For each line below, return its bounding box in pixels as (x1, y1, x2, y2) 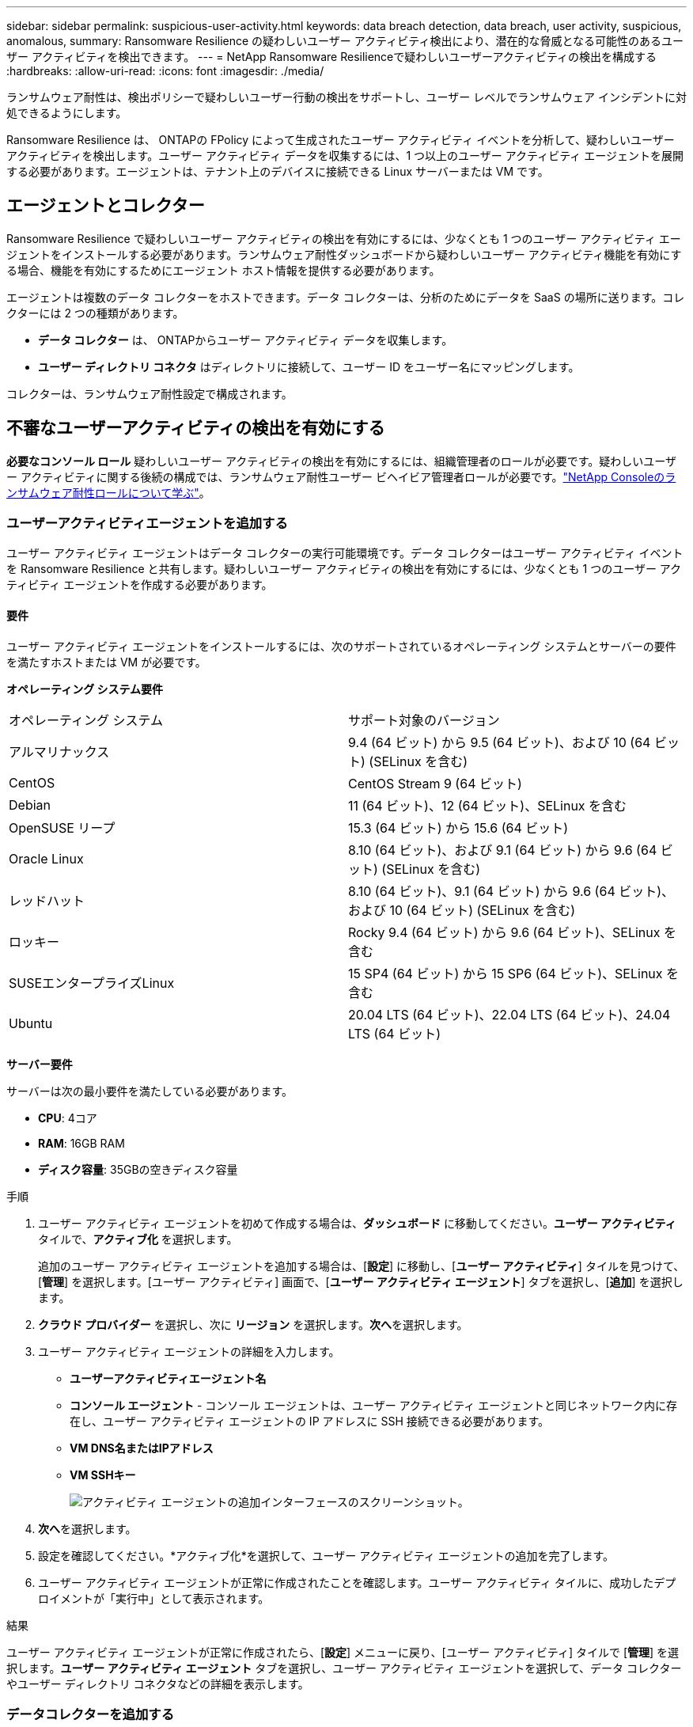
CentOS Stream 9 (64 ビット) (348, 775, 522, 791)
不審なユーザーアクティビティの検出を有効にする (6, 418, 385, 438)
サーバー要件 (6, 1057, 73, 1071)
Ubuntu (9, 1015, 53, 1031)
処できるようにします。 (6, 106, 127, 120)
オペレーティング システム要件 (6, 681, 164, 696)
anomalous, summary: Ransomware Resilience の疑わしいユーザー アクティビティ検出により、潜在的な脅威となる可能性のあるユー (6, 34, 684, 47)
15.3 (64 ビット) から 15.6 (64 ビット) (348, 819, 569, 836)
